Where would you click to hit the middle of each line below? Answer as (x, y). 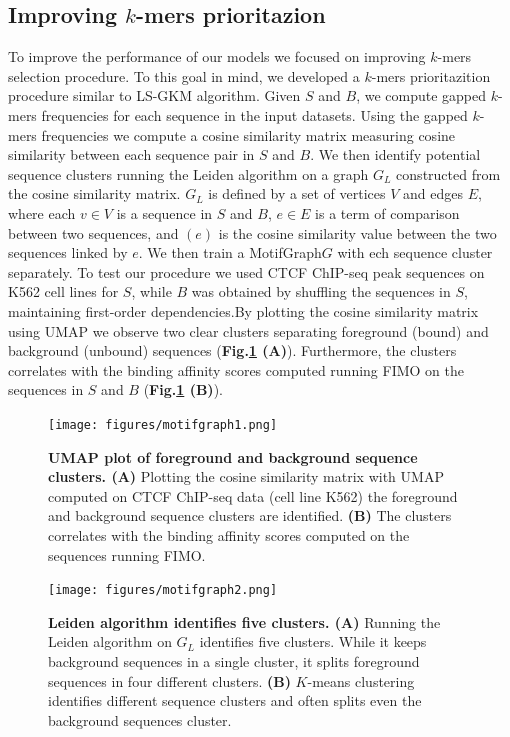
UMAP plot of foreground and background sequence (233, 456)
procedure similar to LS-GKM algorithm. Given (154, 95)
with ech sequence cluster (415, 252)
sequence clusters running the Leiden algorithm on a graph (188, 173)
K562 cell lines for (63, 291)
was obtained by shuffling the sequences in (321, 291)
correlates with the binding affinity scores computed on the (229, 534)
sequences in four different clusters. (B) (169, 680)
